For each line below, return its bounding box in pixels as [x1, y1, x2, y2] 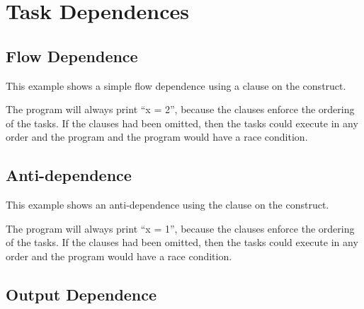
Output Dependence [6, 283, 157, 305]
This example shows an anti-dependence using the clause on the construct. [6, 197, 329, 212]
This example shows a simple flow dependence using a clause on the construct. [6, 78, 346, 93]
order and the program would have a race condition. [6, 248, 232, 263]
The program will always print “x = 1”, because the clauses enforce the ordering [6, 221, 355, 235]
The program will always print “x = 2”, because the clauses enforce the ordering [6, 102, 355, 117]
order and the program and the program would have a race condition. [6, 129, 308, 144]
